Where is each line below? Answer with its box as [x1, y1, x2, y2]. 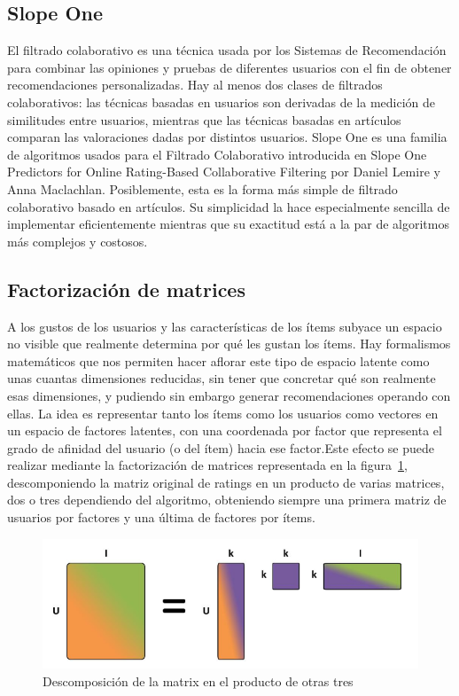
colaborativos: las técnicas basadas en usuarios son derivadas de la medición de [7, 92, 435, 111]
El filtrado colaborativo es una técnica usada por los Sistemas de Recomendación [7, 41, 447, 59]
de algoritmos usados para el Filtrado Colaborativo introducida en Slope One [7, 145, 427, 163]
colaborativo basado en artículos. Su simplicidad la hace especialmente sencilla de [7, 197, 450, 215]
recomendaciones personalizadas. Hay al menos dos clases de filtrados [7, 75, 383, 94]
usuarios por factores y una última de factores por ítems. [7, 508, 315, 527]
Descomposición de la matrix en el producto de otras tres [43, 672, 354, 691]
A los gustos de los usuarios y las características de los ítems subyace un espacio [7, 317, 442, 335]
